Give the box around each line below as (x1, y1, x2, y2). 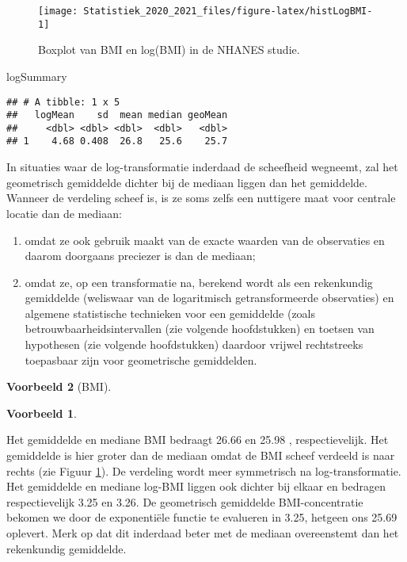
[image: (38, 6, 78, 17)
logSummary (6, 67, 67, 84)
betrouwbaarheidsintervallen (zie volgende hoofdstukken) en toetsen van (25, 320, 375, 337)
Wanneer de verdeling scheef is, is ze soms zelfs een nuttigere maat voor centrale (6, 189, 396, 206)
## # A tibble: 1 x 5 (6, 96, 120, 108)
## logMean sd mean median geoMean (6, 109, 228, 121)
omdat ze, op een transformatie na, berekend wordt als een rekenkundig (25, 273, 373, 290)
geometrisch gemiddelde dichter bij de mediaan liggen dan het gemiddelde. (6, 174, 367, 190)
